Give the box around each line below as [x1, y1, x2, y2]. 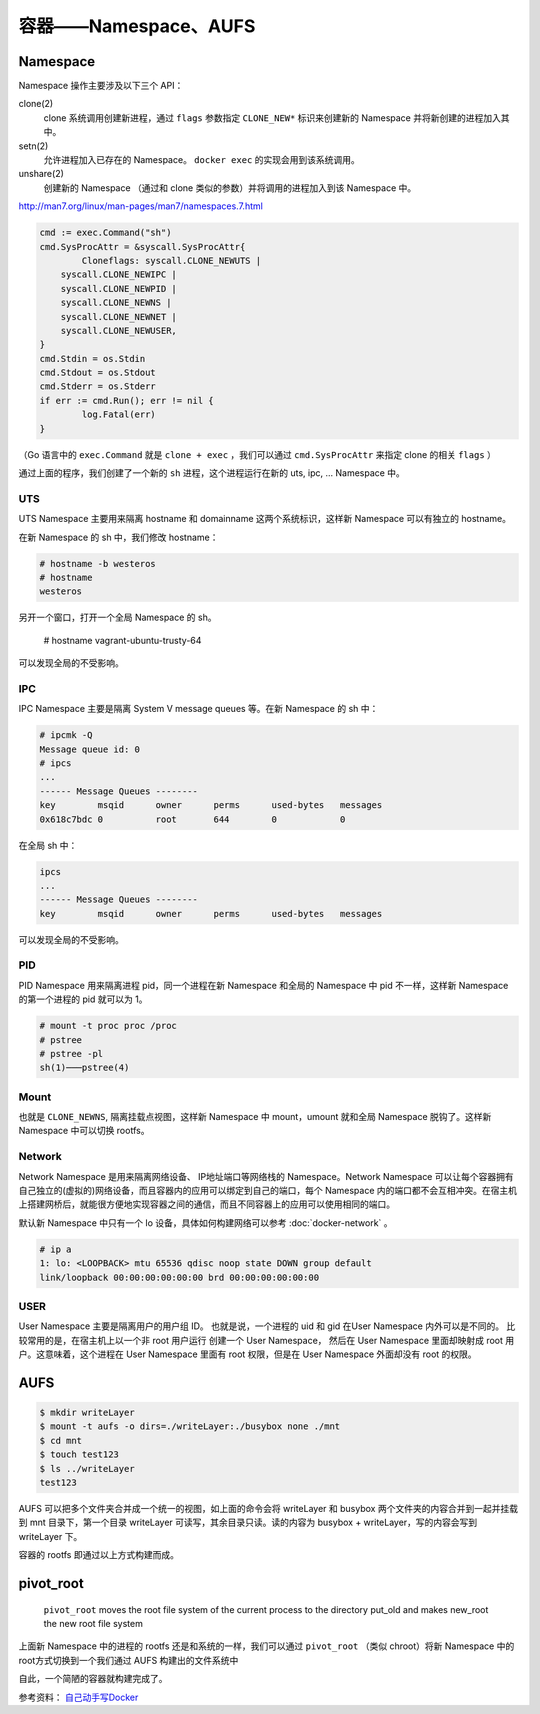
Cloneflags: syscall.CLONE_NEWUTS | [81, 255, 262, 266]
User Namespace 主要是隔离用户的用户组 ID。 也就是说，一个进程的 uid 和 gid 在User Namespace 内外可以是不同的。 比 [18, 1320, 516, 1332]
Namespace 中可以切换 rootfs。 [18, 1125, 150, 1137]
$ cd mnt [39, 1435, 83, 1446]
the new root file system [43, 1617, 144, 1629]
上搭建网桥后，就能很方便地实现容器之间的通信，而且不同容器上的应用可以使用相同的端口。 [18, 1198, 395, 1210]
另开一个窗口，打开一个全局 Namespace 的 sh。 [18, 611, 217, 624]
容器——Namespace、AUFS [18, 15, 256, 37]
